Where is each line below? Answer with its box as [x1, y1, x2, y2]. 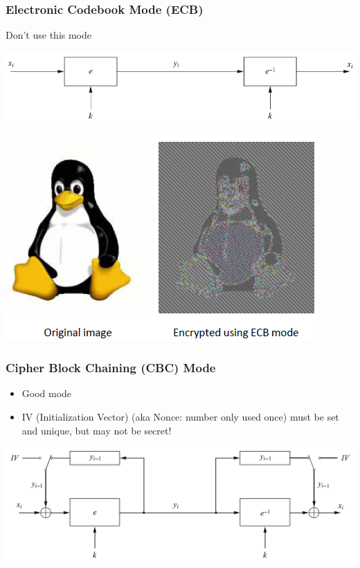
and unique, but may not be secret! [21, 423, 172, 437]
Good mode [21, 386, 72, 401]
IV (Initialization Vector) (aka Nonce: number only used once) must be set [21, 409, 339, 423]
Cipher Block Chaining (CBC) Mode [6, 359, 216, 376]
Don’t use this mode [6, 28, 92, 42]
